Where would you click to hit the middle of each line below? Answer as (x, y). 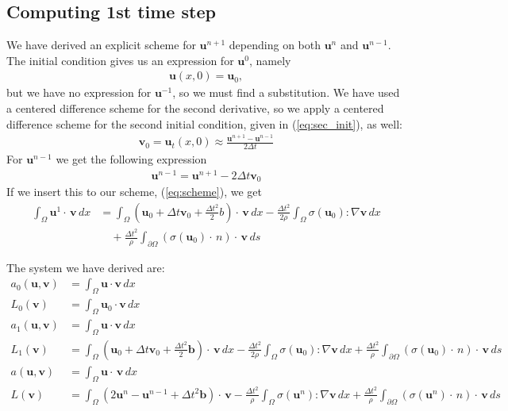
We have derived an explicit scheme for (101, 45)
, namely (270, 60)
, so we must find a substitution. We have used (286, 92)
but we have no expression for (79, 92)
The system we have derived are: (86, 267)
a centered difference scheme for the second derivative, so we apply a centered (195, 108)
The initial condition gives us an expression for (120, 60)
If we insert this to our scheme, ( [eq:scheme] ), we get (134, 192)
